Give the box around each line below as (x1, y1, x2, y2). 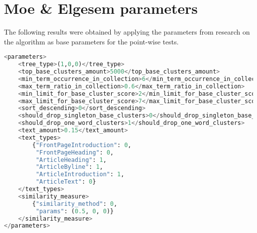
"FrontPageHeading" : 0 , (36, 149, 114, 156)
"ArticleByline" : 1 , (36, 163, 103, 171)
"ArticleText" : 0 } (36, 178, 96, 186)
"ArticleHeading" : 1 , (36, 156, 107, 163)
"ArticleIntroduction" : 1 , (36, 171, 125, 178)
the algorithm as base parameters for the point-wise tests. (4, 36, 179, 46)
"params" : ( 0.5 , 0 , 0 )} (36, 207, 114, 215)
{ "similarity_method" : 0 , (32, 200, 118, 207)
